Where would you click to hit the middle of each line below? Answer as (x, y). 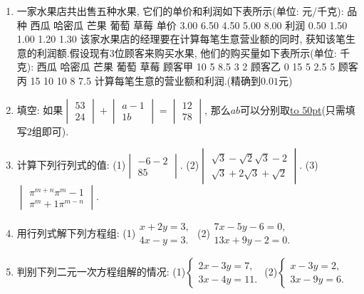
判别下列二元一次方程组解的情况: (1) (101, 272)
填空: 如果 (40, 109)
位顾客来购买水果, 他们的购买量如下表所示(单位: (225, 52)
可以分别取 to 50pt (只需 (293, 109)
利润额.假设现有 (73, 52)
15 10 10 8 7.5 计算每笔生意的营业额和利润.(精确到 (145, 80)
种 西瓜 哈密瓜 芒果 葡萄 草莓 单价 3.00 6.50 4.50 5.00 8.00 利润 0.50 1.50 (182, 25)
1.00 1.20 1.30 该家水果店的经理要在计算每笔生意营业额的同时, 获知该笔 (181, 39)
